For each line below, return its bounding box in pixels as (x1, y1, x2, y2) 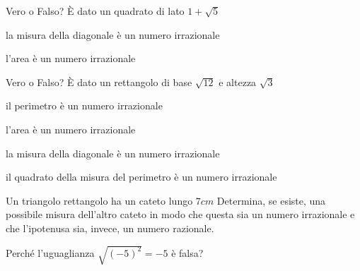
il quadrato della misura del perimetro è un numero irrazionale (6, 169, 277, 184)
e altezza (219, 74, 257, 89)
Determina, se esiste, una (216, 193, 326, 207)
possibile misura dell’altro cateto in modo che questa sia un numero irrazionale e (6, 207, 355, 222)
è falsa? (171, 245, 204, 260)
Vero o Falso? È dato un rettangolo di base (6, 74, 192, 89)
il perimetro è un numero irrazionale (6, 98, 163, 113)
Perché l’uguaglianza (6, 245, 95, 260)
